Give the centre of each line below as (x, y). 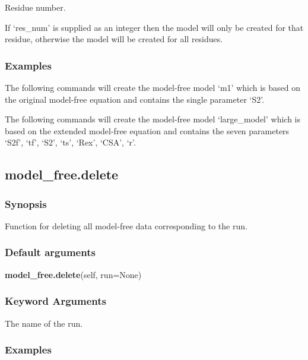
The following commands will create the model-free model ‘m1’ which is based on (153, 87)
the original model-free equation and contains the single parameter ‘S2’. (135, 99)
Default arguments (50, 252)
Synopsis (26, 203)
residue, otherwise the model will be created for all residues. (114, 39)
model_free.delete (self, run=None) (73, 274)
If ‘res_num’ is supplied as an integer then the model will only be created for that (154, 27)
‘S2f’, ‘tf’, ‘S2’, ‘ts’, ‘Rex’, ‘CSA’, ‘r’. (70, 142)
